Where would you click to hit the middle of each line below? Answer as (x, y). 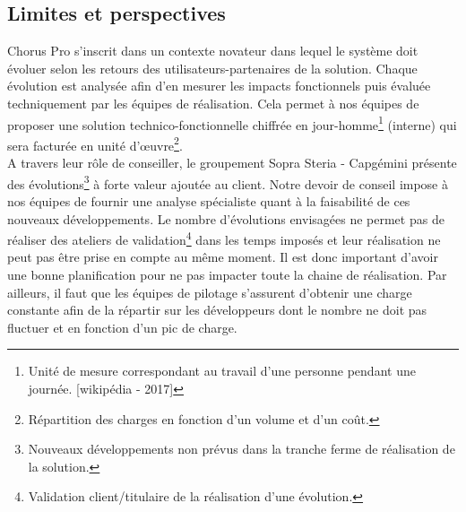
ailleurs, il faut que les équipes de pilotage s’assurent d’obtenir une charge (210, 292)
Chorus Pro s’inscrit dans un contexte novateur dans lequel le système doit (213, 51)
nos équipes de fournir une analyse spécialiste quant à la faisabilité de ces (209, 200)
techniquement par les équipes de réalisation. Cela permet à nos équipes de (213, 103)
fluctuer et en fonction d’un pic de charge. (122, 327)
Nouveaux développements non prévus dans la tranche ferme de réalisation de (242, 449)
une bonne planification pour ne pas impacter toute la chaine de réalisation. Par (227, 274)
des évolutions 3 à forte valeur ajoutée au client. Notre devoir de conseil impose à (228, 182)
